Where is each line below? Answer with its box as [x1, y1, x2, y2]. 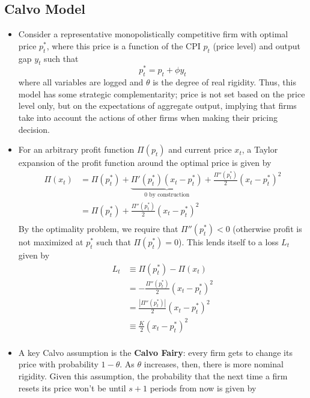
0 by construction [144, 192, 190, 198]
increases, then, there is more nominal [144, 358, 284, 370]
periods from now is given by [150, 381, 257, 394]
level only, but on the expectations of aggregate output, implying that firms [18, 99, 297, 112]
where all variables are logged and [18, 76, 144, 88]
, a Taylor [242, 143, 278, 156]
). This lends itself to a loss [178, 235, 279, 248]
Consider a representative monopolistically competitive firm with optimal [18, 28, 288, 40]
